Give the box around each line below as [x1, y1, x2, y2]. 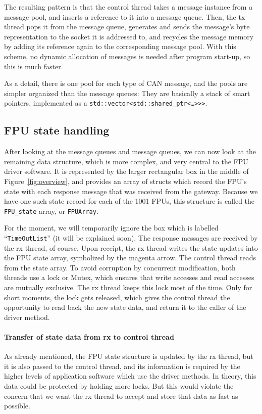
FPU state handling [4, 122, 110, 138]
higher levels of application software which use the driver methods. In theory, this [4, 371, 256, 381]
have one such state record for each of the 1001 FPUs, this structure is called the [4, 196, 255, 206]
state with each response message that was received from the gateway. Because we [4, 186, 258, 196]
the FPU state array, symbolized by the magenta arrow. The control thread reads [4, 252, 256, 263]
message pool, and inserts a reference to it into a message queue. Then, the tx [4, 11, 245, 22]
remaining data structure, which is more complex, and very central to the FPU [4, 156, 248, 166]
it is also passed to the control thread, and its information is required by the [4, 360, 240, 371]
